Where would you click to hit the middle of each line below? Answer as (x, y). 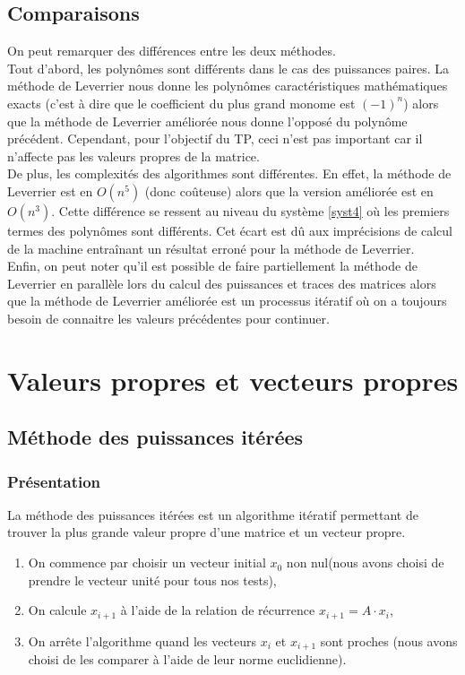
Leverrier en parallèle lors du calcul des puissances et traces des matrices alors (222, 283)
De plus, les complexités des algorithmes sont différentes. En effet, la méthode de (229, 173)
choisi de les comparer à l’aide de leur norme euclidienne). (187, 659)
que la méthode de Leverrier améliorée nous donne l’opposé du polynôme (207, 121)
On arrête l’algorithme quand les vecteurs (142, 640)
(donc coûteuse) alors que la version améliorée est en (289, 190)
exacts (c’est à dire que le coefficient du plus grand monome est (181, 103)
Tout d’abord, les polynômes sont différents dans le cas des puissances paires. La (228, 68)
